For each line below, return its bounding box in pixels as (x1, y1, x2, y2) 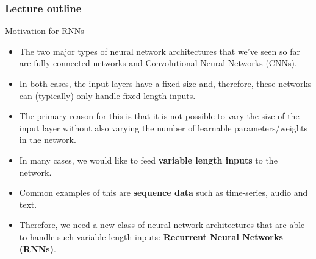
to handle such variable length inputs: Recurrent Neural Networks (19, 230, 283, 243)
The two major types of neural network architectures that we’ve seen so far (19, 44, 300, 57)
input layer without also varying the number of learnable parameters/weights (19, 121, 308, 134)
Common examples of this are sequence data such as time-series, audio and (19, 186, 308, 199)
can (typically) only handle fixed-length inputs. (19, 89, 196, 102)
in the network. (19, 133, 76, 146)
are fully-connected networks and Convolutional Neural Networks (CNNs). (19, 57, 297, 69)
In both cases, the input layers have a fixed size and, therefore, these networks (19, 77, 312, 89)
